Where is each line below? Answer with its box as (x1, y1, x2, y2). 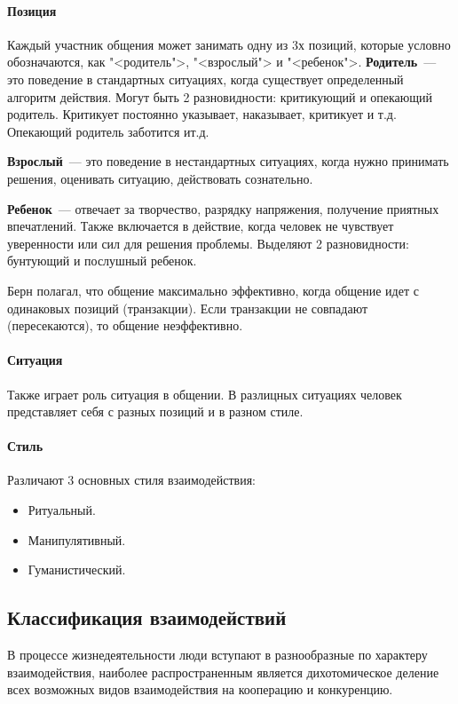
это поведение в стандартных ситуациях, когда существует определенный (7, 69, 404, 88)
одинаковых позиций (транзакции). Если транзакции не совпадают (7, 298, 368, 317)
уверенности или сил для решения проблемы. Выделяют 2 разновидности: (7, 233, 409, 252)
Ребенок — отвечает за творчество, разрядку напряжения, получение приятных (7, 199, 439, 218)
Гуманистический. (28, 560, 126, 579)
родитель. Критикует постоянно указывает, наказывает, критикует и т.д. (7, 105, 397, 123)
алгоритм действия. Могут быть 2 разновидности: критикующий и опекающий (7, 87, 433, 106)
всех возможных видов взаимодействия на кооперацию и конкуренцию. (7, 680, 393, 699)
